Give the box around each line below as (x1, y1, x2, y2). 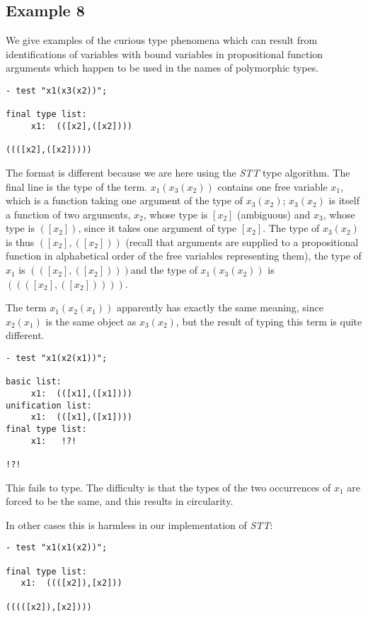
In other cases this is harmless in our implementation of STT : (6, 517, 273, 532)
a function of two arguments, (6, 206, 131, 221)
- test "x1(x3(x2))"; (6, 85, 108, 96)
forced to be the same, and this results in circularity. (6, 494, 234, 508)
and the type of (130, 262, 197, 277)
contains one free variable (217, 179, 328, 194)
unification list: (6, 400, 92, 411)
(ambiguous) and (237, 206, 311, 221)
